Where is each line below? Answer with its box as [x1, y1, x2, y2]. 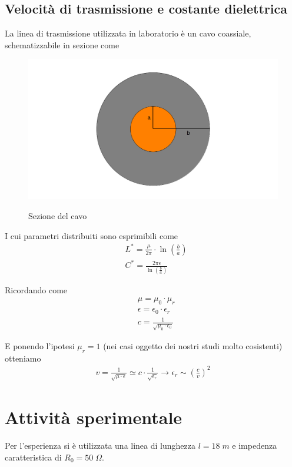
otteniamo [5, 352, 41, 364]
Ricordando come [5, 283, 68, 296]
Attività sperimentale [5, 405, 182, 429]
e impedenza [232, 439, 277, 452]
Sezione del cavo [28, 210, 87, 222]
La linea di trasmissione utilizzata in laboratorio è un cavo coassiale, [5, 27, 251, 39]
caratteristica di [5, 451, 62, 463]
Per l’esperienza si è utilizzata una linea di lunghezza [5, 439, 195, 452]
